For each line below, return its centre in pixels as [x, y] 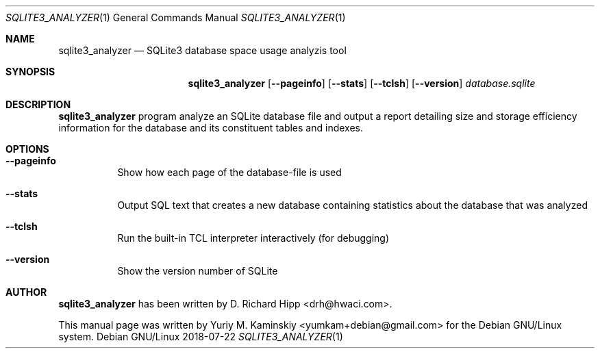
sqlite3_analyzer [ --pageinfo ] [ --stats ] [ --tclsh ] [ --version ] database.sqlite [362, 83]
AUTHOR [26, 292]
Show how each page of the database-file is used [229, 172]
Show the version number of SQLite [198, 271]
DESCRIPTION [38, 104]
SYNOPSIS [30, 72]
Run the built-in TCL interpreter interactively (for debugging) [253, 238]
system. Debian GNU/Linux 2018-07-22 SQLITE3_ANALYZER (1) [201, 337]
